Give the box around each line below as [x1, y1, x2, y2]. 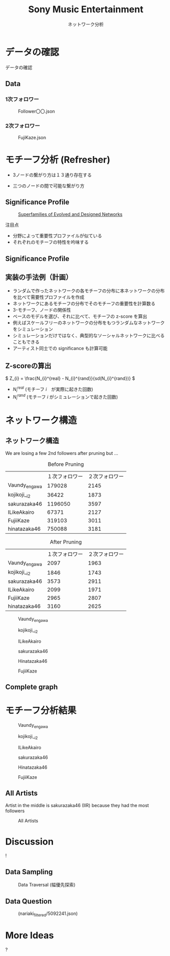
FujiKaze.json [18, 134, 46, 140]
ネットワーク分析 [68, 21, 104, 27]
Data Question [5, 897, 52, 905]
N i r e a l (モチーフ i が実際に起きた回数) [12, 385, 93, 394]
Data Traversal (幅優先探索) [18, 882, 76, 888]
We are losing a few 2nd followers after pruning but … [5, 450, 118, 457]
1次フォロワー [5, 96, 39, 103]
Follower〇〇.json [18, 108, 55, 115]
